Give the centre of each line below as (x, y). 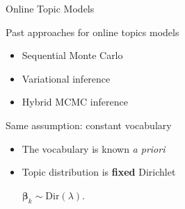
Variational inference (66, 78)
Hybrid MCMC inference (75, 102)
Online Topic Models (50, 8)
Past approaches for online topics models (92, 32)
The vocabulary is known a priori (94, 148)
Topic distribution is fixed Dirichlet (99, 172)
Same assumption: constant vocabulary (89, 125)
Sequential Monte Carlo (72, 55)
